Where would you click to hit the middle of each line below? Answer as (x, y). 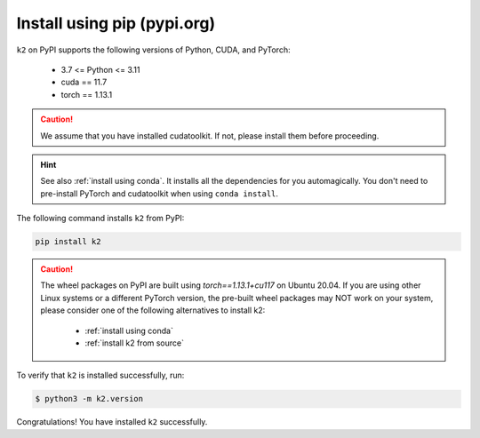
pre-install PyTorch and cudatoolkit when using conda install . (160, 193)
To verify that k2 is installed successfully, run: (100, 375)
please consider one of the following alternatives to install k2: (153, 310)
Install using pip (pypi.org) (116, 23)
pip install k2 (68, 242)
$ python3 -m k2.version (89, 399)
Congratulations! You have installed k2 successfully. (112, 422)
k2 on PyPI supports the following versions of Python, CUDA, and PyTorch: (153, 50)
